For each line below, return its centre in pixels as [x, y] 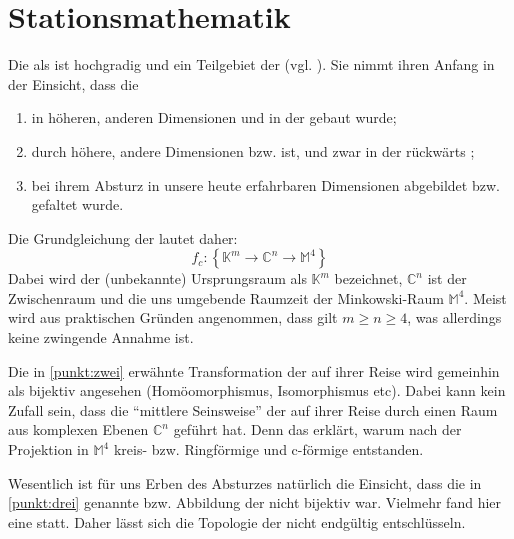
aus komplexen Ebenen [78, 429]
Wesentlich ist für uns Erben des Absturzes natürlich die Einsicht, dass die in [245, 482]
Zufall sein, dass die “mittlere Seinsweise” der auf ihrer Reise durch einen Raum [253, 409]
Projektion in [48, 449]
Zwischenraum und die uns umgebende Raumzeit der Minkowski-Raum [226, 297]
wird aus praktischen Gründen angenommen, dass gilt [173, 317]
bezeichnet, [368, 278]
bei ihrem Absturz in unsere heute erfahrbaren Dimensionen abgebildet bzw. [265, 184]
